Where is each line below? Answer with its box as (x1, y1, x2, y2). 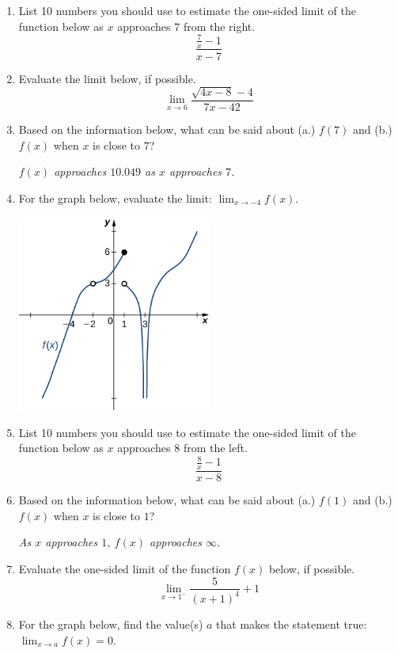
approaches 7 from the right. (117, 17, 256, 34)
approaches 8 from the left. (117, 439, 248, 456)
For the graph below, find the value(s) (18, 615, 203, 632)
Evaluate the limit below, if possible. (18, 70, 196, 86)
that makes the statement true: (216, 615, 367, 632)
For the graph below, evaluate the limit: (18, 189, 212, 206)
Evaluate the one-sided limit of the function (18, 560, 231, 576)
